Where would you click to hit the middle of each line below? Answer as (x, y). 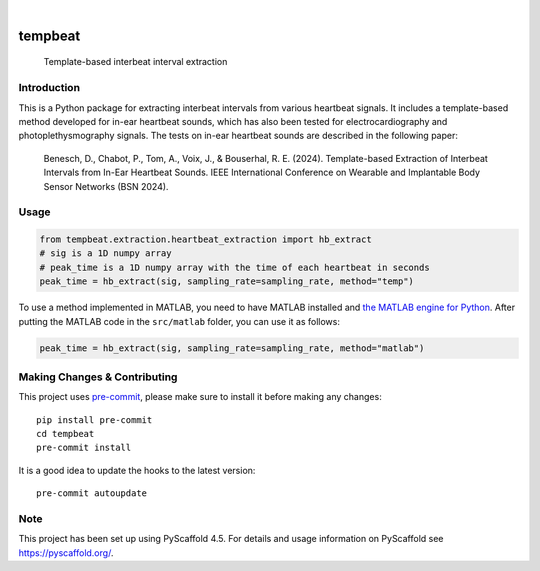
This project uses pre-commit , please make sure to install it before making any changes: (200, 397)
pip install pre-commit (94, 419)
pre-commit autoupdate (92, 493)
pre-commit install (84, 448)
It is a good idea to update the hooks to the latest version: (137, 470)
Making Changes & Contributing (98, 377)
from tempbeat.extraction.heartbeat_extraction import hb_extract (205, 239)
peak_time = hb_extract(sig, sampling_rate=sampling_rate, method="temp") (227, 281)
